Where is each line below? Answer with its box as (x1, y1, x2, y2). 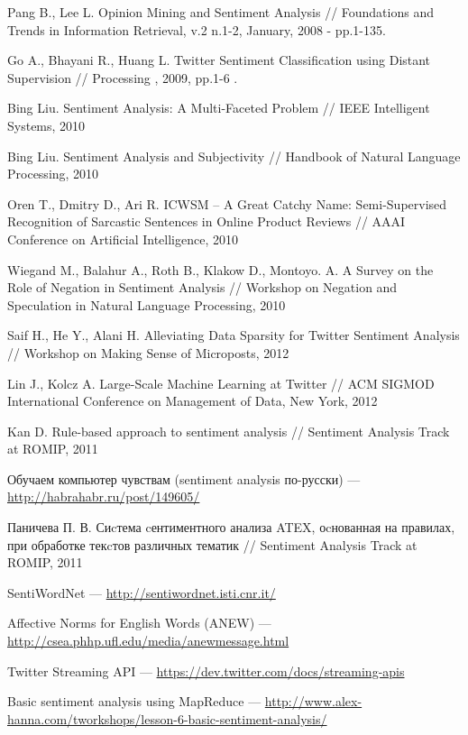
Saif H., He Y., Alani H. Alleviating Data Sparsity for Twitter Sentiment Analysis (7, 326, 460, 345)
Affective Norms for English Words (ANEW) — (7, 613, 271, 632)
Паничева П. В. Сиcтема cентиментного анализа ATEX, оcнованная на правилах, (7, 518, 455, 537)
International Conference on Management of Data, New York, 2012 (7, 391, 378, 410)
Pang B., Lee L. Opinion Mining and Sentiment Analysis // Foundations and (7, 3, 434, 21)
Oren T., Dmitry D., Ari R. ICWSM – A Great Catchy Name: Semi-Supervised (7, 194, 447, 213)
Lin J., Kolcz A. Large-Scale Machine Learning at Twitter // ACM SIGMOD (7, 373, 435, 392)
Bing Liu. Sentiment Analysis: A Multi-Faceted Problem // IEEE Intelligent (7, 98, 430, 117)
